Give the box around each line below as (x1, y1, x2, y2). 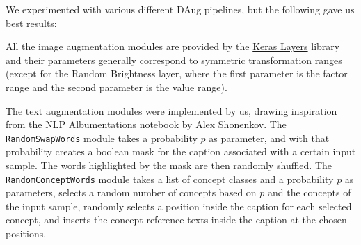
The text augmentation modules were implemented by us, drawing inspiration (6, 103, 337, 118)
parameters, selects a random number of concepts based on (6, 185, 257, 200)
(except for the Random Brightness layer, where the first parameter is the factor (6, 66, 348, 81)
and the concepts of (267, 185, 351, 200)
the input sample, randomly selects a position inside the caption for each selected (6, 198, 352, 213)
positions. (6, 226, 47, 241)
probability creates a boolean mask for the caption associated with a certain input (6, 144, 356, 159)
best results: (6, 15, 57, 30)
